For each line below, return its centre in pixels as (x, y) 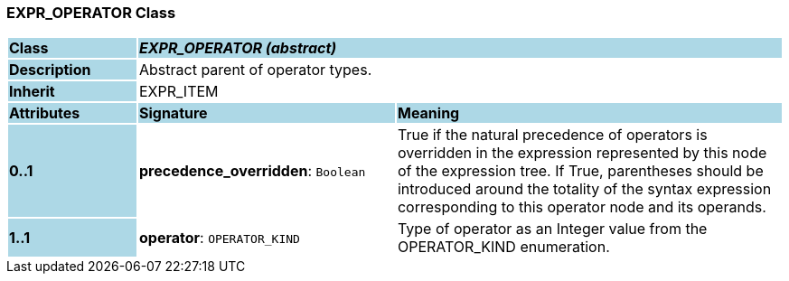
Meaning (428, 113)
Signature (173, 113)
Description (50, 70)
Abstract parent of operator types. (255, 70)
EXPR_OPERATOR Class (91, 13)
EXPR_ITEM (178, 92)
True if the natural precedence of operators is (552, 135)
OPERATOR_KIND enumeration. (503, 247)
